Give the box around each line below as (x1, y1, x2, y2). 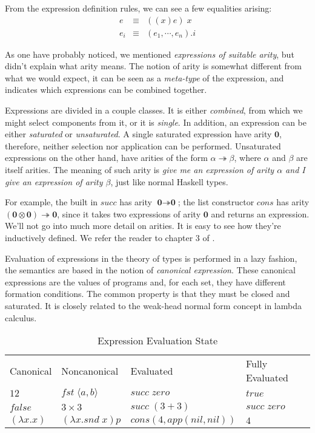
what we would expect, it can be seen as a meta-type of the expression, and (5, 71, 284, 84)
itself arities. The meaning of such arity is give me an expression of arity (5, 163, 274, 176)
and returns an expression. (211, 207, 310, 220)
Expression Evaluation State (97, 333, 218, 348)
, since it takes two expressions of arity (57, 207, 201, 220)
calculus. (5, 311, 37, 324)
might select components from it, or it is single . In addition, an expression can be (5, 115, 307, 128)
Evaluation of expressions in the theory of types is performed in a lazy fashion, (5, 251, 297, 264)
